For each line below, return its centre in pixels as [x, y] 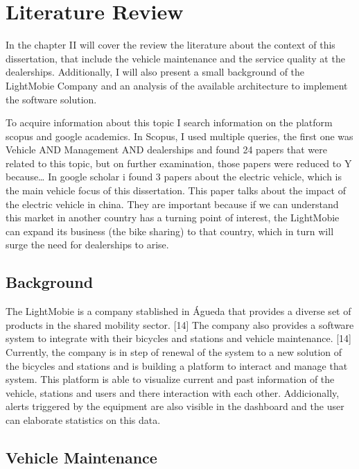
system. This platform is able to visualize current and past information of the [170, 379]
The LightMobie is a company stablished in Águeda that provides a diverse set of [178, 311]
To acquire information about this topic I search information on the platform [169, 122]
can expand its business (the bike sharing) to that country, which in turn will [170, 231]
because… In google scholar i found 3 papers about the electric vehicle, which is [174, 177]
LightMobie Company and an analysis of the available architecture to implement [177, 85]
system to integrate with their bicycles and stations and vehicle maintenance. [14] [178, 338]
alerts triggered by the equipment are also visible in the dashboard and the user [175, 406]
